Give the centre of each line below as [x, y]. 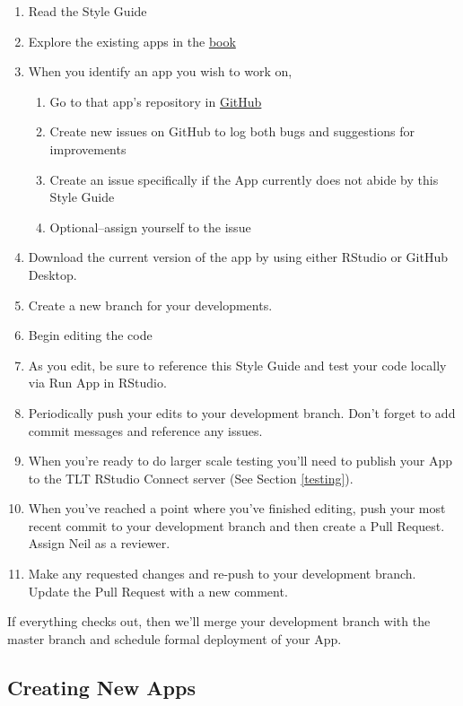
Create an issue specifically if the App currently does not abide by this [244, 179]
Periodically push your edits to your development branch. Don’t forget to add [242, 412]
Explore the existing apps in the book [132, 41]
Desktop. [52, 274]
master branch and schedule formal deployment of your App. [175, 638]
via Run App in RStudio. [97, 383]
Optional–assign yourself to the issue [150, 227]
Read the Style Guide [87, 11]
